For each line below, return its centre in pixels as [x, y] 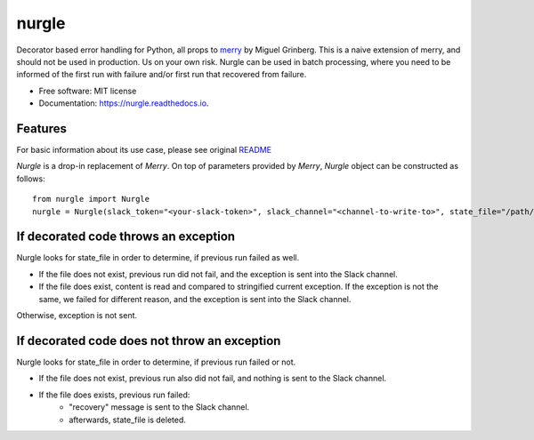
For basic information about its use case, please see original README [144, 150]
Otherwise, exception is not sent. [77, 316]
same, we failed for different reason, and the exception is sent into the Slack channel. [195, 299]
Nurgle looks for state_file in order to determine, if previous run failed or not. [156, 362]
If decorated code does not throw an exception [149, 341]
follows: [31, 179]
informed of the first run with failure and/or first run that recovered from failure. [162, 75]
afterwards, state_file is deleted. [128, 420]
